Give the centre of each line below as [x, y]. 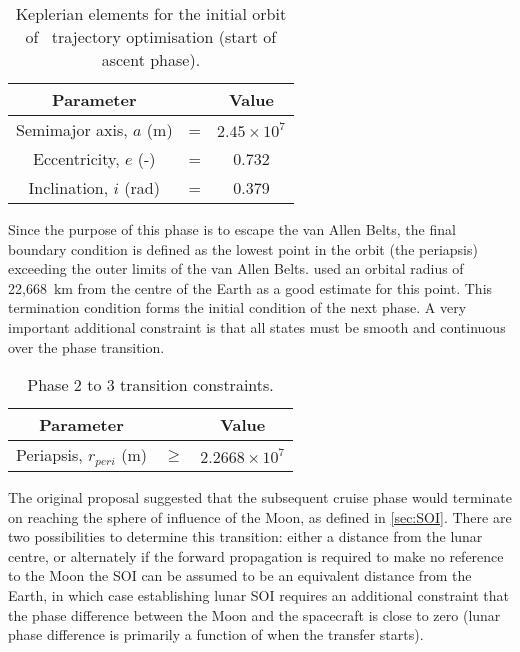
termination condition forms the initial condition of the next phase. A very [237, 307]
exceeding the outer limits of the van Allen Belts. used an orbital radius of [236, 268]
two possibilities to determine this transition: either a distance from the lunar [245, 536]
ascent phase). [151, 59]
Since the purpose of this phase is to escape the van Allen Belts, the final [232, 229]
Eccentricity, [76, 158]
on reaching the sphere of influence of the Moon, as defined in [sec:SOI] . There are [260, 516]
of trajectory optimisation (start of [151, 36]
